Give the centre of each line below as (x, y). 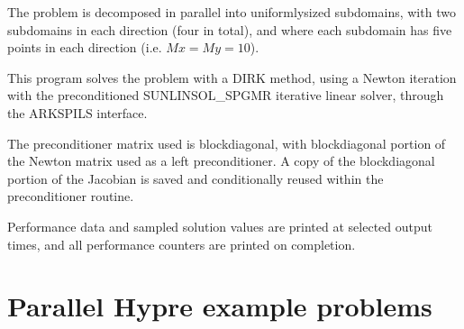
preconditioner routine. (71, 196)
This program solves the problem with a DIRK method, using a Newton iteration (232, 77)
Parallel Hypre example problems (220, 306)
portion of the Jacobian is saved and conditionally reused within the (196, 178)
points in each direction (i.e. (85, 47)
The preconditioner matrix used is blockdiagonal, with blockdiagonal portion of (227, 143)
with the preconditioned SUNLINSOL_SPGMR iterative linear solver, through (226, 95)
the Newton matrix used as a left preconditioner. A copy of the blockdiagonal (221, 161)
